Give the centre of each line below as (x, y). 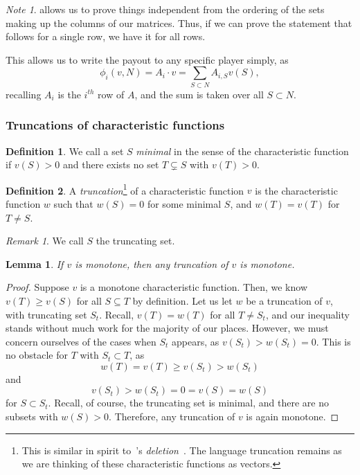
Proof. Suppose (37, 287)
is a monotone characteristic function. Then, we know (193, 287)
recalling (24, 94)
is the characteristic (296, 190)
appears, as (195, 341)
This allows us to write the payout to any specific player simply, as (147, 59)
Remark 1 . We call (45, 241)
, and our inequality (307, 314)
